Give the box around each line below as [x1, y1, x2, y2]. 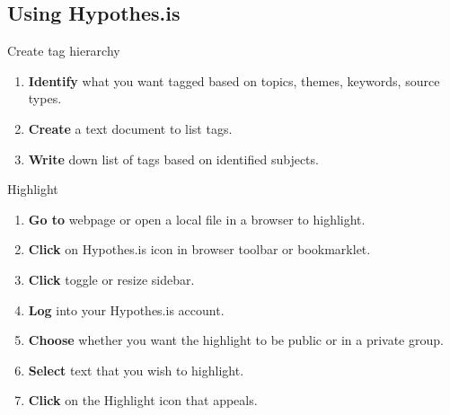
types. [28, 89, 62, 108]
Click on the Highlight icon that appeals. [28, 391, 258, 410]
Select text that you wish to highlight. [28, 360, 244, 379]
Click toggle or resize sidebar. [28, 269, 195, 288]
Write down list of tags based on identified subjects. [28, 149, 319, 168]
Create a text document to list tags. [28, 119, 233, 137]
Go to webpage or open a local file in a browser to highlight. [28, 209, 366, 228]
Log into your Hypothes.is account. [28, 300, 225, 319]
